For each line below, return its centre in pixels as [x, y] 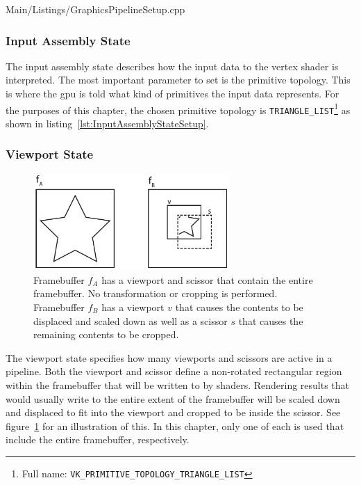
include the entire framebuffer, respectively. [98, 439]
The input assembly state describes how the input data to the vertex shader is [172, 66]
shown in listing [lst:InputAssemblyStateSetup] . [107, 123]
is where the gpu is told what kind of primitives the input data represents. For [173, 93]
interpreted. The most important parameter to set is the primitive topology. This [178, 80]
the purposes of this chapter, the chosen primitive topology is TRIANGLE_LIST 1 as [178, 109]
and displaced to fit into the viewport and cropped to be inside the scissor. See [173, 412]
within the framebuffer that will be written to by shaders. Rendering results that [178, 384]
